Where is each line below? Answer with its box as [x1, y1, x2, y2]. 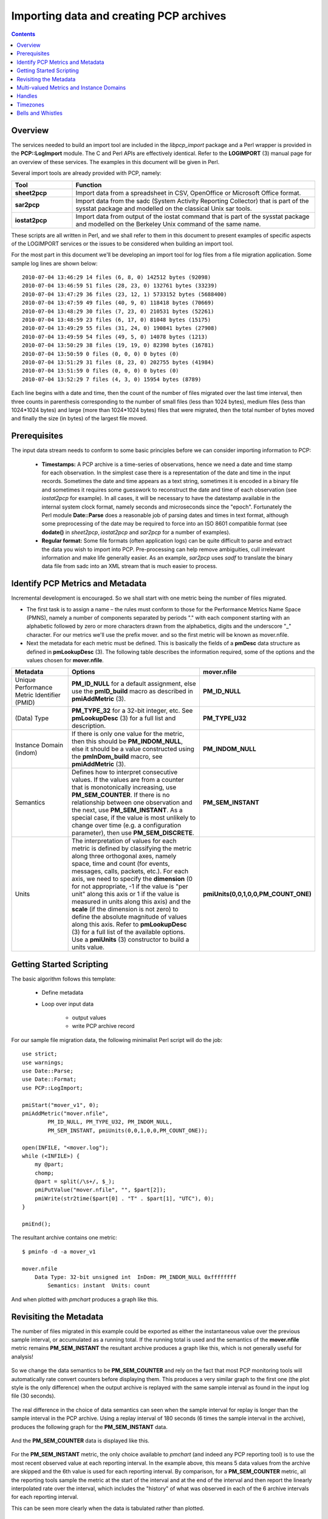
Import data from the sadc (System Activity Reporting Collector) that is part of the [75, 196, 309, 205]
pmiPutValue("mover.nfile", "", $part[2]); [34, 1187, 166, 1193]
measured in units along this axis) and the [71, 897, 191, 906]
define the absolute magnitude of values [71, 913, 188, 921]
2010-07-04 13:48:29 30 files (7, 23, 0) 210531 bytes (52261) [22, 307, 214, 315]
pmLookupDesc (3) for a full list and [71, 714, 176, 722]
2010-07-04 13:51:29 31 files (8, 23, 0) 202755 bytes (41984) [22, 359, 214, 366]
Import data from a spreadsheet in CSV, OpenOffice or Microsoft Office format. [75, 188, 301, 197]
